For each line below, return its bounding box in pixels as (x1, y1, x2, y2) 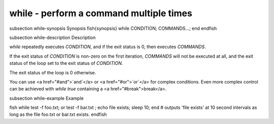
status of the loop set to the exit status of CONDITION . (9, 60, 123, 66)
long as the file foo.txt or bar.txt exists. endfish (9, 111, 107, 117)
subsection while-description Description (9, 34, 96, 40)
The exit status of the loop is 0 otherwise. (9, 69, 96, 75)
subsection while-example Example (9, 95, 84, 101)
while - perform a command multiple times (9, 8, 192, 19)
